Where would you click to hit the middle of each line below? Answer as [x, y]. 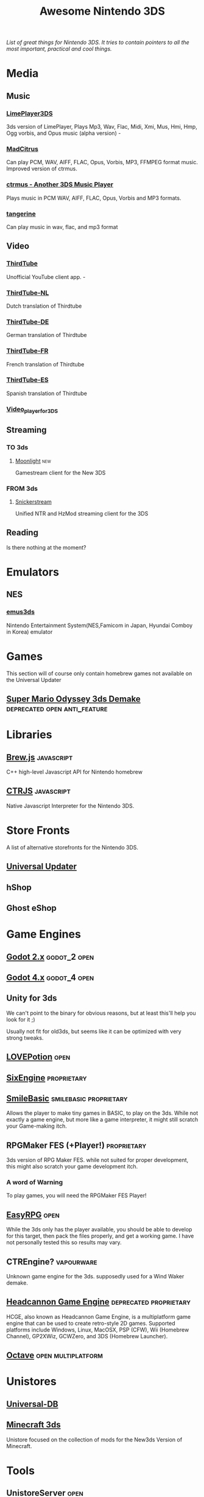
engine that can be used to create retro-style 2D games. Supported [91, 1323]
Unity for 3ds [32, 999]
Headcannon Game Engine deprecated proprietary [99, 1302]
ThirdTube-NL [28, 292]
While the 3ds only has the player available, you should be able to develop [99, 1230]
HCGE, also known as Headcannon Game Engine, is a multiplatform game [98, 1316]
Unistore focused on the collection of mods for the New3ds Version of [94, 1440]
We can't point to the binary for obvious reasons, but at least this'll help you [101, 1013]
